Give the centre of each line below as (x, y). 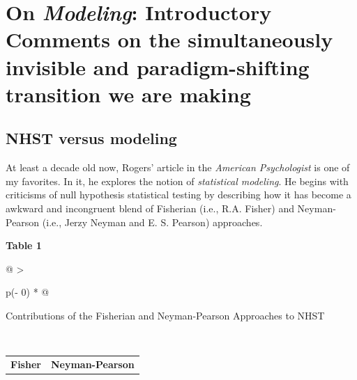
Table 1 (24, 245)
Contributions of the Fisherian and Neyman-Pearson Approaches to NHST (165, 315)
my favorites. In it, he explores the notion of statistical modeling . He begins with (177, 181)
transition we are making (128, 94)
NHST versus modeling (91, 138)
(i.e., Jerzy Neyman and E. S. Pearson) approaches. (152, 222)
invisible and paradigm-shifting (158, 66)
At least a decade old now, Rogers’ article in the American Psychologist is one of (178, 167)
